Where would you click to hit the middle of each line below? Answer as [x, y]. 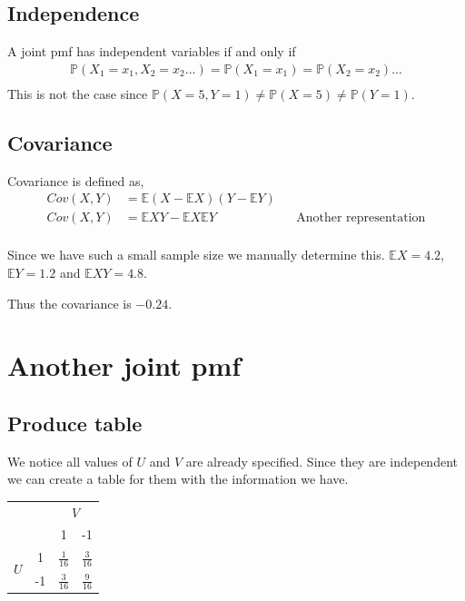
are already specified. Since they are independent [322, 461]
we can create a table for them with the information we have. [178, 479]
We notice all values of [70, 461]
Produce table [75, 423]
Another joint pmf [124, 365]
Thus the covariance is [69, 303]
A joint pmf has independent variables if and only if [152, 51]
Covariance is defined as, [76, 180]
